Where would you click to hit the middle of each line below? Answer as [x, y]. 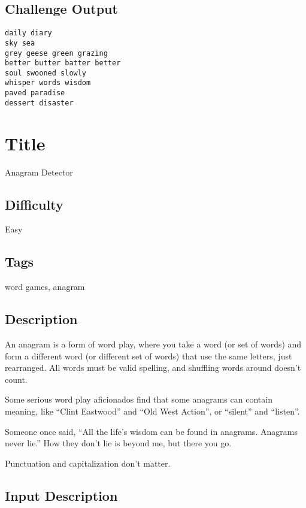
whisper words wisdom [48, 83]
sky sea [20, 43]
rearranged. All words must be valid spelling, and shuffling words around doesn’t [153, 368]
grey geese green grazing [56, 53]
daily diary [28, 33]
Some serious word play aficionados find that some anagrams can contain [139, 399]
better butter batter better [63, 63]
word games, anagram [45, 287]
